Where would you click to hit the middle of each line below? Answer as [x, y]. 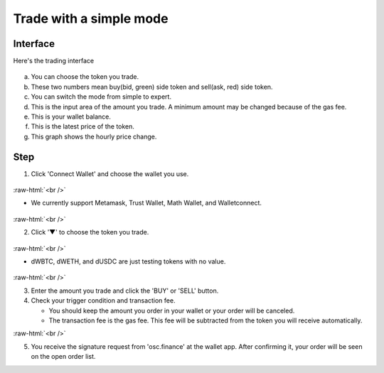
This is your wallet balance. [71, 117]
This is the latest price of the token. [83, 126]
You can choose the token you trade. [85, 77]
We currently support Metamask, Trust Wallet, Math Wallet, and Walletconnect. [146, 203]
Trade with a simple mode [91, 18]
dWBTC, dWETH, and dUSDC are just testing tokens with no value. [128, 261]
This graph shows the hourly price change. [94, 136]
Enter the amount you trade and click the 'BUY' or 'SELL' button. [125, 291]
